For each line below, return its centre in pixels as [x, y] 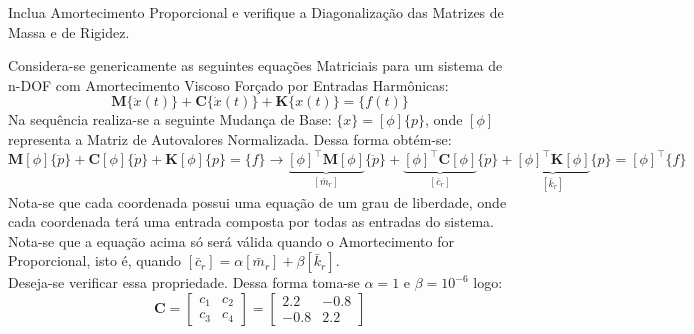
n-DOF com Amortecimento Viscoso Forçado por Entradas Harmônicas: [228, 84]
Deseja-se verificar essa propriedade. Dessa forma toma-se [184, 282]
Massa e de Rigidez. [69, 31]
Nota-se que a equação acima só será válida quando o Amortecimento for [231, 240]
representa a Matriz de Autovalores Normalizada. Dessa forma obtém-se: [230, 138]
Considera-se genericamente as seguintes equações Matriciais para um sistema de [255, 65]
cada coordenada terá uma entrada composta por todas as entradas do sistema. [251, 221]
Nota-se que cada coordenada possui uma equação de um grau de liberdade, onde [257, 201]
